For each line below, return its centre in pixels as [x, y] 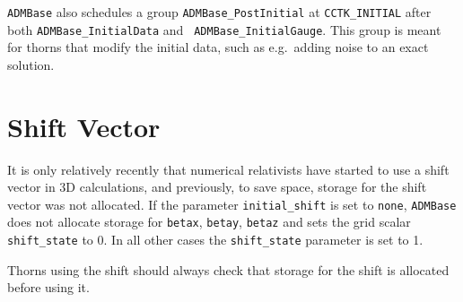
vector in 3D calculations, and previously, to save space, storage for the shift [217, 187]
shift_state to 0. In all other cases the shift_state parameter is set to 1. [215, 240]
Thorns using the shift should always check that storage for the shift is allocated [228, 269]
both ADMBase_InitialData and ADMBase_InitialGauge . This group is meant [224, 29]
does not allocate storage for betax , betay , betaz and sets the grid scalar [209, 222]
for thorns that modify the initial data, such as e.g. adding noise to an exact [218, 47]
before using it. [48, 287]
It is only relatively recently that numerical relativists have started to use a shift [228, 169]
